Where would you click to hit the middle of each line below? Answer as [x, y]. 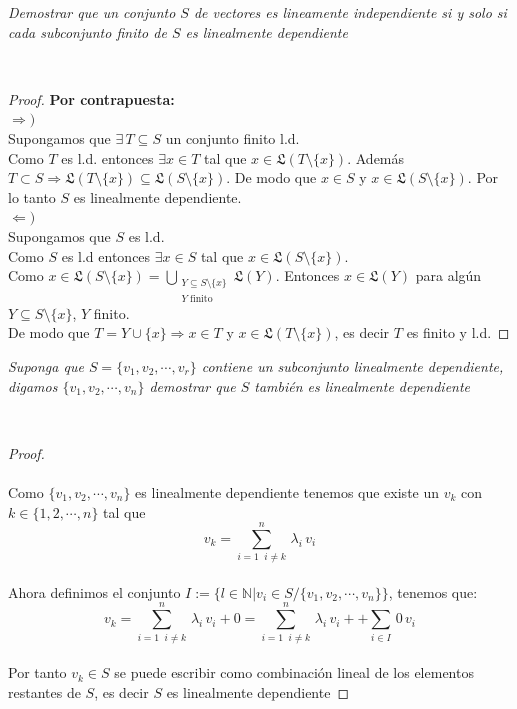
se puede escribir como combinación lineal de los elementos [294, 672]
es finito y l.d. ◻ [458, 332]
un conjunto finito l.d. [232, 137]
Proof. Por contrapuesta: [91, 98]
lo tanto [32, 196]
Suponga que [46, 365]
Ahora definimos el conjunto [94, 591]
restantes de [44, 691]
